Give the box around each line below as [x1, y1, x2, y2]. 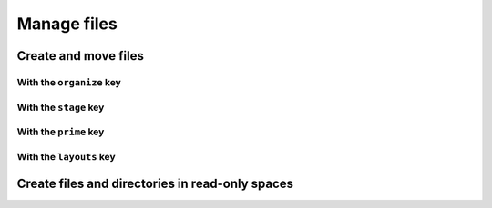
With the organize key [16, 75, 122, 88]
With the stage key [16, 101, 105, 114]
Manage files [16, 14, 118, 34]
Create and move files [16, 48, 145, 64]
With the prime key [16, 125, 105, 138]
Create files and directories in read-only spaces [16, 176, 294, 192]
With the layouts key [16, 150, 116, 163]
